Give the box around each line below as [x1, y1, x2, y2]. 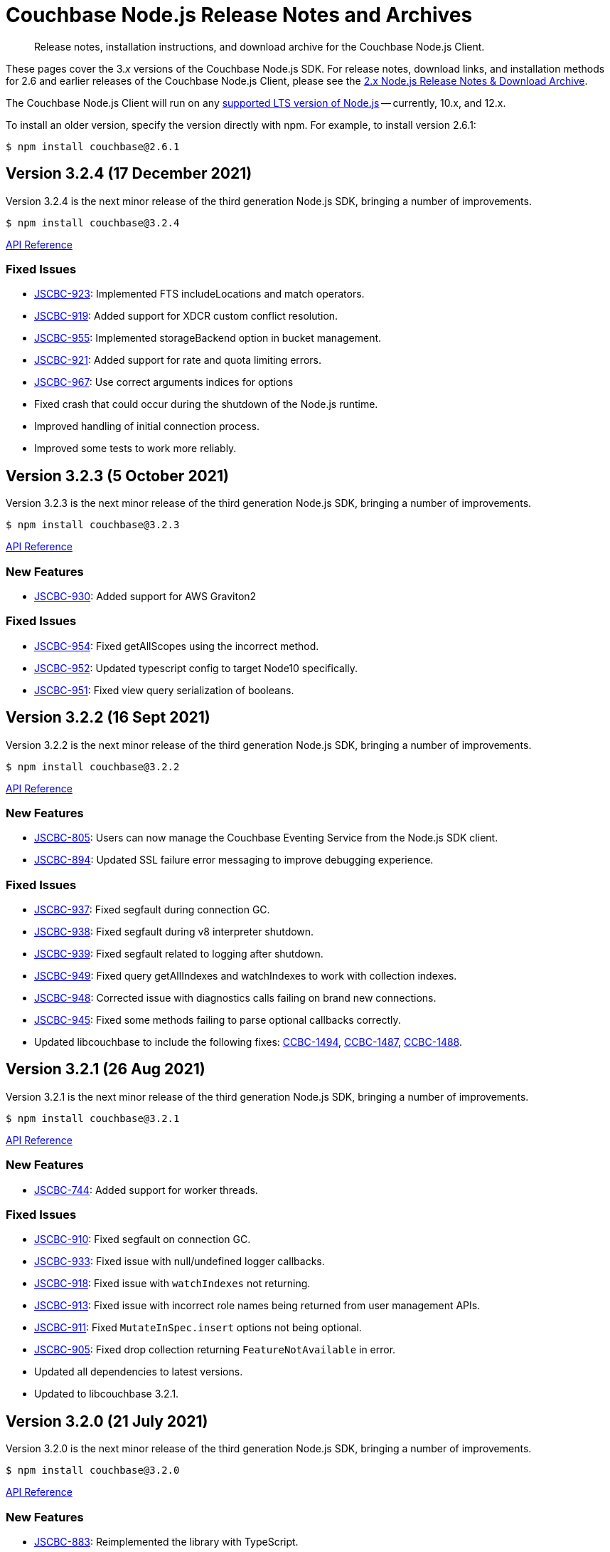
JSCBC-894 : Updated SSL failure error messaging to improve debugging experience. [34, 854, 434, 866]
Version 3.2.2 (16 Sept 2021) [6, 708, 210, 727]
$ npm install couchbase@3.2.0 [6, 1464, 180, 1477]
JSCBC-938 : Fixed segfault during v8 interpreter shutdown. [34, 926, 314, 938]
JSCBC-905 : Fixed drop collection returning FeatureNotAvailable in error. [34, 1343, 396, 1356]
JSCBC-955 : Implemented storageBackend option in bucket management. [34, 332, 382, 345]
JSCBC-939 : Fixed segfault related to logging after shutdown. [34, 948, 323, 960]
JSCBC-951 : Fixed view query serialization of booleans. [34, 683, 294, 696]
